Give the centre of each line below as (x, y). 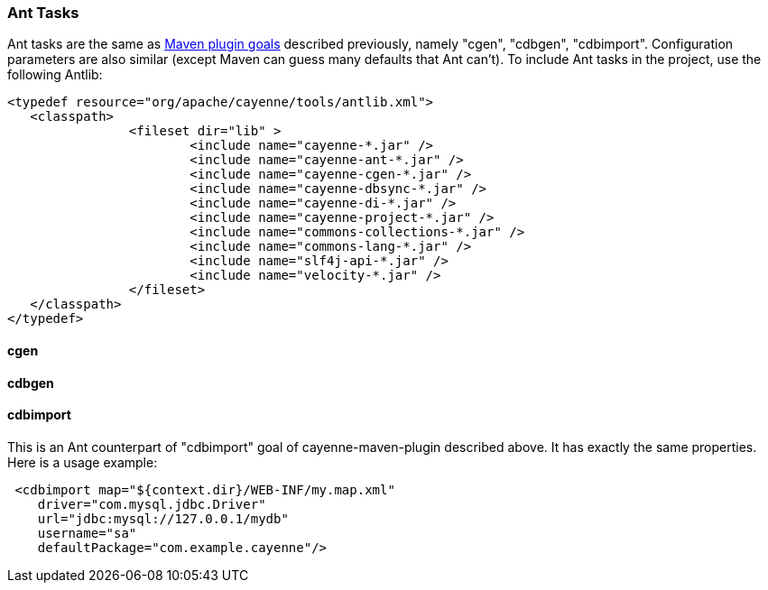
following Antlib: (55, 75)
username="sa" (87, 533)
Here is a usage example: (83, 462)
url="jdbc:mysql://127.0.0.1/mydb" (163, 518)
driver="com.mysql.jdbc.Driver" (152, 504)
